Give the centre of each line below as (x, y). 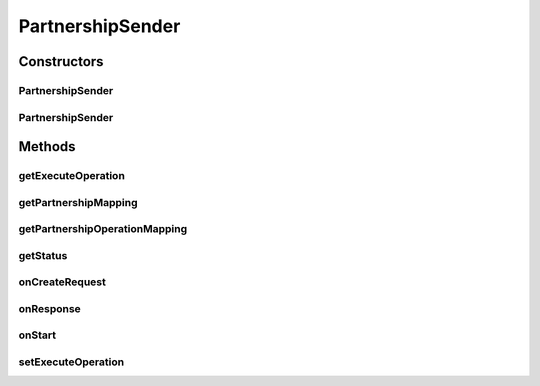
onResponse (50, 308)
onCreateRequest (62, 282)
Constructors (61, 61)
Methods (47, 146)
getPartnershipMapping (78, 202)
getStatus (43, 255)
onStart (37, 335)
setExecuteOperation (71, 362)
